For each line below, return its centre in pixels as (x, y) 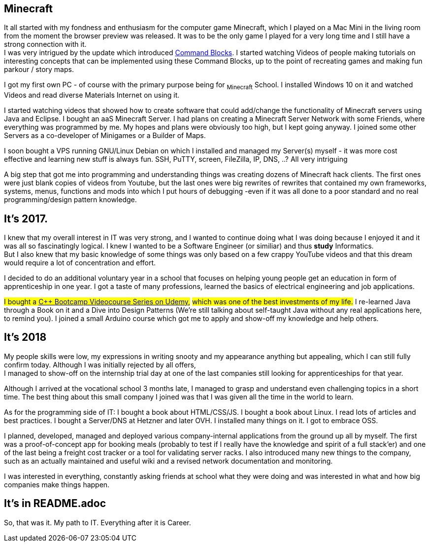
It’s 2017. (26, 218)
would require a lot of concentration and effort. (80, 263)
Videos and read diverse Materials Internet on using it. (92, 95)
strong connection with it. (45, 44)
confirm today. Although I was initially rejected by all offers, (100, 364)
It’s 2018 (25, 337)
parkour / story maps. (39, 70)
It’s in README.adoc (55, 504)
